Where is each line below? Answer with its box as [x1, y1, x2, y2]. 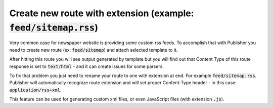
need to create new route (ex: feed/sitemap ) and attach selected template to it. [9, 47, 178, 53]
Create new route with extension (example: [9, 8, 194, 19]
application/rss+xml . [9, 87, 62, 93]
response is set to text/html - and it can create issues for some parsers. [9, 63, 164, 69]
